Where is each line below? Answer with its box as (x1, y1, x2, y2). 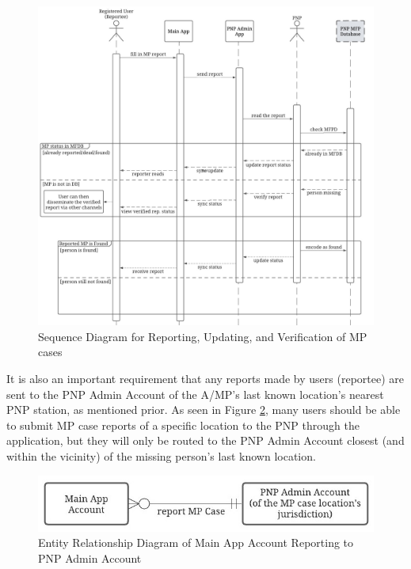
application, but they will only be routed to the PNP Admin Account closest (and (6, 432, 405, 449)
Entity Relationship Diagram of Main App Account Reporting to (38, 534, 354, 551)
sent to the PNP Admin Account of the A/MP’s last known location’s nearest (6, 385, 384, 402)
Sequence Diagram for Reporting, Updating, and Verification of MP (38, 328, 367, 344)
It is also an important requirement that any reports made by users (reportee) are (6, 370, 404, 387)
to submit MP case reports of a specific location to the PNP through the (6, 416, 360, 433)
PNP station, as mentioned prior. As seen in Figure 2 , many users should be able (6, 401, 401, 418)
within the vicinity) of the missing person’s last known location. (6, 448, 316, 465)
